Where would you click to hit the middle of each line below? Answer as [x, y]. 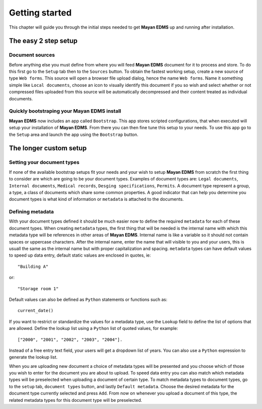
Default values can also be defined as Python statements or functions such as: [88, 299]
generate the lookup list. [33, 357]
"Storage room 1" [38, 288]
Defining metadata [32, 212]
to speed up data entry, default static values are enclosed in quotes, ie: [80, 255]
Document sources [32, 55]
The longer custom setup [48, 148]
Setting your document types [44, 163]
